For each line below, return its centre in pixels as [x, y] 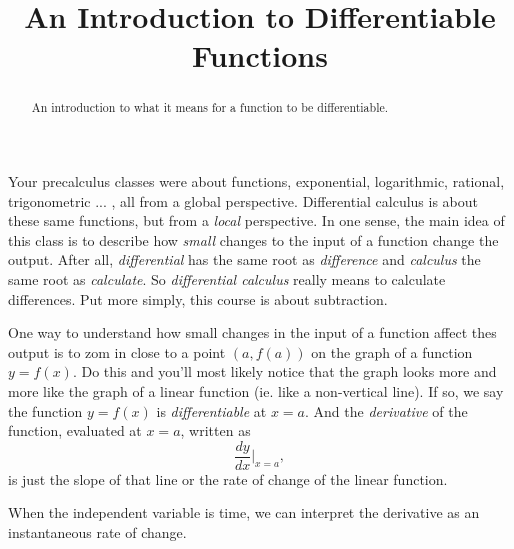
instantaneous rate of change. [97, 531]
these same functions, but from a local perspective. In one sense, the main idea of [256, 220]
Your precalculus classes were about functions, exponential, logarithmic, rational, [256, 181]
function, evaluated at [75, 430]
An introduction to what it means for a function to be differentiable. [210, 107]
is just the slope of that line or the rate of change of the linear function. [228, 478]
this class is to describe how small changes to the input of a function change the [253, 239]
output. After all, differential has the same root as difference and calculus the [244, 259]
